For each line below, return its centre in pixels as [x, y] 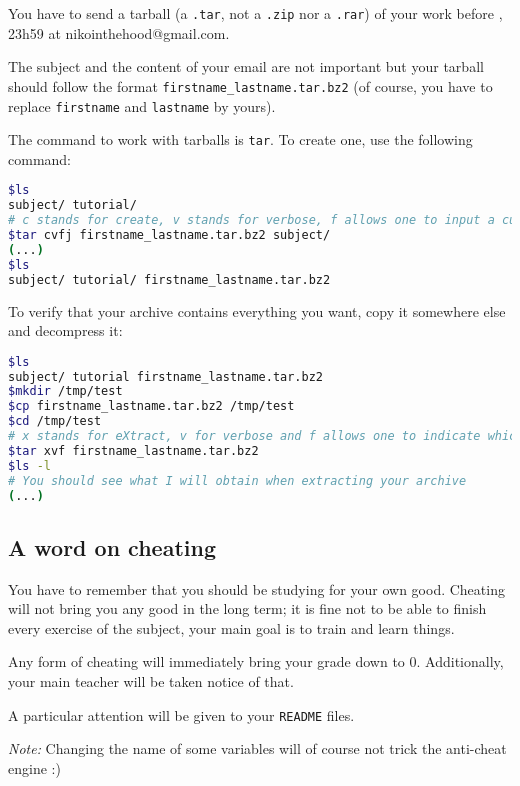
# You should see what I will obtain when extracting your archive [237, 480]
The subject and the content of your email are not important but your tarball [246, 66]
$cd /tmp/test [55, 421]
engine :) [34, 767]
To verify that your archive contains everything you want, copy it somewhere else [257, 310]
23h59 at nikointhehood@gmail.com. [119, 32]
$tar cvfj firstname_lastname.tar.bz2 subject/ [169, 235]
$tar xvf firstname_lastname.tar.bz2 [133, 450]
